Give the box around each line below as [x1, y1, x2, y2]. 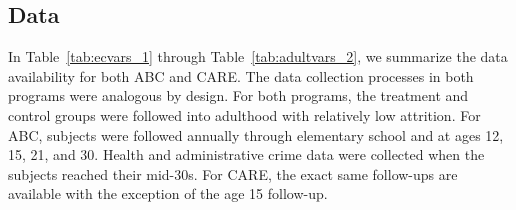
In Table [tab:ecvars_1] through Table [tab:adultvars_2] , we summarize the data [8, 46, 508, 67]
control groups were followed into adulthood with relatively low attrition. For [8, 104, 481, 125]
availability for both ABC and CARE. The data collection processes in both [8, 65, 474, 86]
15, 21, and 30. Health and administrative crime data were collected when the [8, 144, 485, 165]
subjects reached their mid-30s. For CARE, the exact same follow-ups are [8, 163, 458, 184]
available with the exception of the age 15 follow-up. [8, 183, 328, 204]
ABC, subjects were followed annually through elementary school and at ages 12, [8, 124, 504, 145]
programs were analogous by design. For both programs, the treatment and [8, 85, 469, 106]
